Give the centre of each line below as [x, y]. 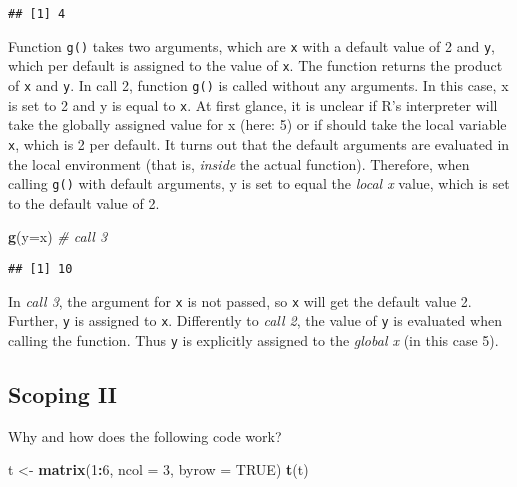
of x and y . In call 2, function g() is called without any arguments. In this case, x [258, 84]
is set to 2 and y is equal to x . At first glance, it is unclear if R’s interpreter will [253, 104]
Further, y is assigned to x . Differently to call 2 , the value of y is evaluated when [255, 320]
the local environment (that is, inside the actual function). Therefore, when [239, 163]
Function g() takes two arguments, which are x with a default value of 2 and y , [252, 45]
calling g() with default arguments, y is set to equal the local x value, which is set [259, 183]
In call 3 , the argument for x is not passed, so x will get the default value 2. [240, 300]
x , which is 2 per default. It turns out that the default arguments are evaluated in [259, 143]
